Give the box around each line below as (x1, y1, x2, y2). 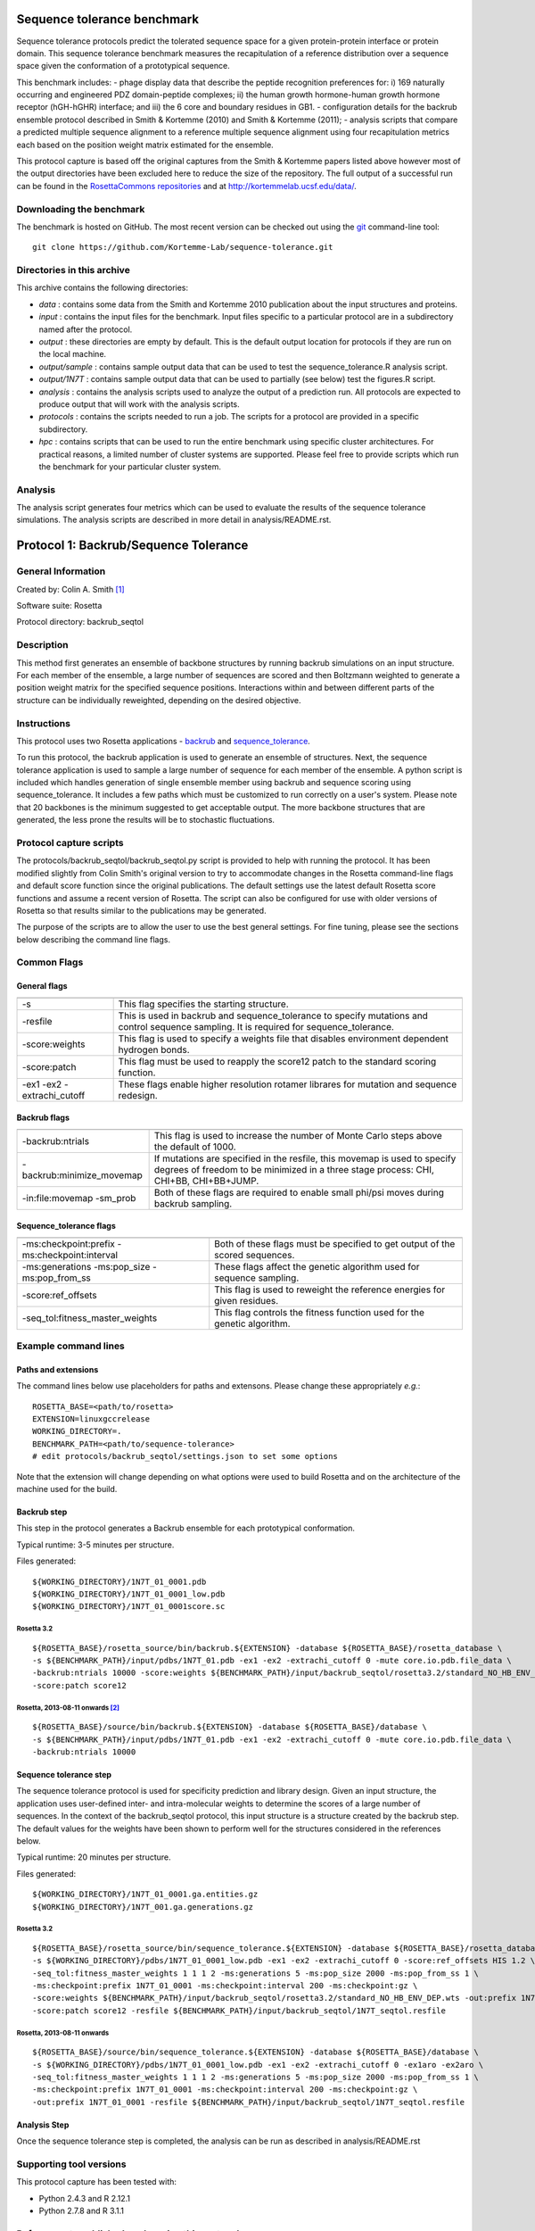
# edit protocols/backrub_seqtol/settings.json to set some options (32, 1451, 338, 1462)
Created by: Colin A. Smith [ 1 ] (16, 584, 125, 594)
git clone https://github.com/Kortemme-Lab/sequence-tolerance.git (32, 242, 333, 253)
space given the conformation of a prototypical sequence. (16, 61, 231, 71)
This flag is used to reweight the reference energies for (214, 1283, 446, 1296)
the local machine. (38, 349, 107, 360)
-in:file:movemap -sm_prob (21, 1191, 136, 1204)
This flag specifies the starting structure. (118, 998, 289, 1010)
